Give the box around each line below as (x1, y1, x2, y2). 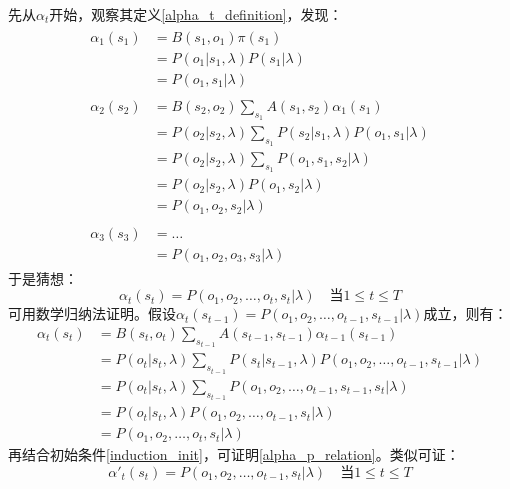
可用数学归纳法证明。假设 (8, 303, 176, 324)
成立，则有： (423, 303, 508, 324)
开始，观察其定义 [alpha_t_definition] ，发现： (49, 4, 343, 24)
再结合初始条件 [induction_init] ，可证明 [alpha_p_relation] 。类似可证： (8, 444, 460, 465)
